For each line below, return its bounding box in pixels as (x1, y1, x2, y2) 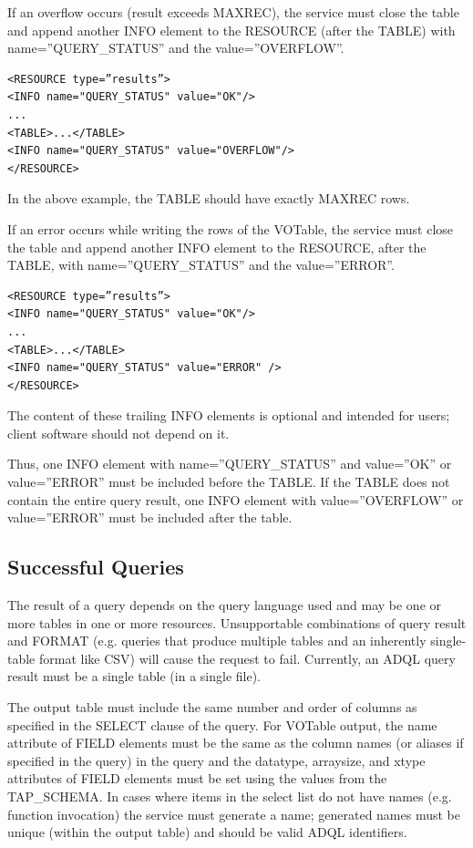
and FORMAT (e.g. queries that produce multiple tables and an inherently (7, 631, 427, 650)
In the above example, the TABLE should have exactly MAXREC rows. (7, 189, 410, 208)
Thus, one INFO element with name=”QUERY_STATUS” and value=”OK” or (7, 454, 452, 473)
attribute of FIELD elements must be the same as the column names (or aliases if (7, 733, 464, 752)
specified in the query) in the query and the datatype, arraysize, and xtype (7, 750, 426, 770)
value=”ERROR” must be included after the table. (7, 508, 293, 527)
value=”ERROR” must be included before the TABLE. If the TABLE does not (7, 472, 450, 491)
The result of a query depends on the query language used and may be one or (7, 595, 441, 615)
